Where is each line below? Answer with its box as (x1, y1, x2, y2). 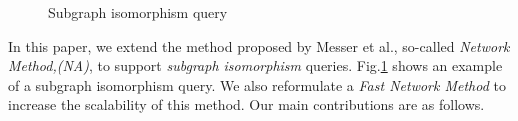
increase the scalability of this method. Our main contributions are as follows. (8, 94, 485, 115)
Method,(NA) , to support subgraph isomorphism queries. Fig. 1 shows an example (8, 55, 503, 76)
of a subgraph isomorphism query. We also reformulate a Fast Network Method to (8, 74, 506, 95)
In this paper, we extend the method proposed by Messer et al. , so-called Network (8, 35, 510, 56)
